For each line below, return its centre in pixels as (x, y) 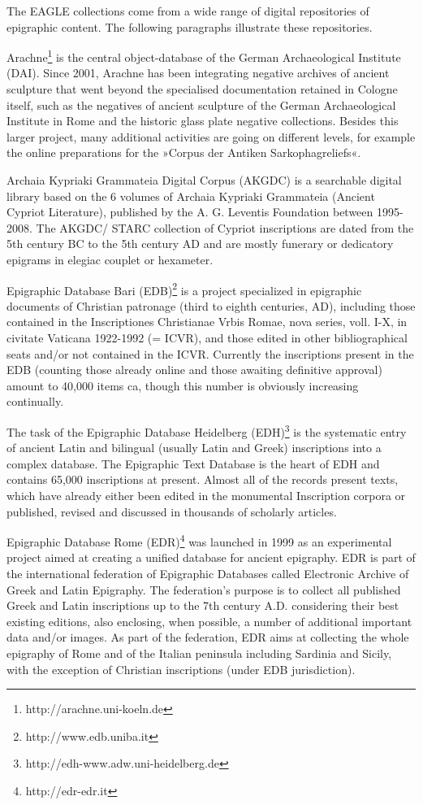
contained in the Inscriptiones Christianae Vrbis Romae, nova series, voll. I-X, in (207, 322)
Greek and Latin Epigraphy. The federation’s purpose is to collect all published (204, 589)
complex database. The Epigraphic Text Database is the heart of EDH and (193, 463)
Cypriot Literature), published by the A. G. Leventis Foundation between (190, 212)
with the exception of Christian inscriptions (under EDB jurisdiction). (181, 669)
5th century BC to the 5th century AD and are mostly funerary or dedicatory (200, 244)
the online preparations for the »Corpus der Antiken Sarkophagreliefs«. (184, 152)
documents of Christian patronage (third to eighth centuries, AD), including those (211, 305)
